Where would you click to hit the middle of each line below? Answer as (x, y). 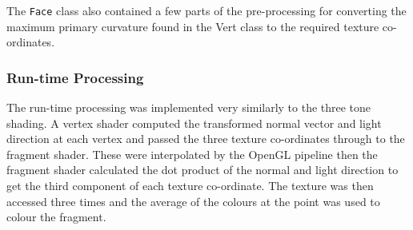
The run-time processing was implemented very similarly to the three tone (189, 107)
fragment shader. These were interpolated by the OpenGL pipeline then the (192, 154)
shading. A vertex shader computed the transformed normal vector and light (194, 123)
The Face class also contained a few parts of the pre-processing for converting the (206, 10)
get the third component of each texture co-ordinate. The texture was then (190, 186)
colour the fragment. (56, 217)
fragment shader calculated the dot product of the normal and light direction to (202, 170)
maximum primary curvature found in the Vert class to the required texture (193, 26)
